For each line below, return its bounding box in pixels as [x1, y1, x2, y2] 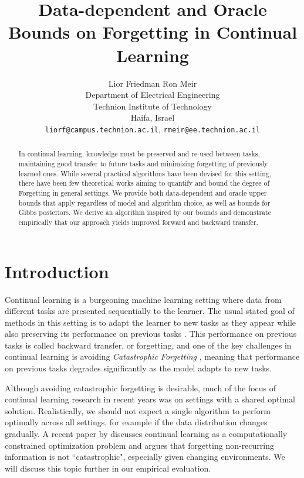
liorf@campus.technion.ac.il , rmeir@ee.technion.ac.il [45, 122, 261, 135]
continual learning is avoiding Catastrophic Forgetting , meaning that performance [5, 350, 300, 363]
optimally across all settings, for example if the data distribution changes [5, 416, 268, 428]
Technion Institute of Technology [93, 100, 212, 112]
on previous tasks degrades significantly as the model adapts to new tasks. [5, 362, 272, 374]
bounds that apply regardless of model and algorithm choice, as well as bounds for [18, 197, 271, 207]
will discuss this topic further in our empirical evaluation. [5, 462, 211, 474]
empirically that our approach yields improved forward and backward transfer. [18, 217, 258, 227]
